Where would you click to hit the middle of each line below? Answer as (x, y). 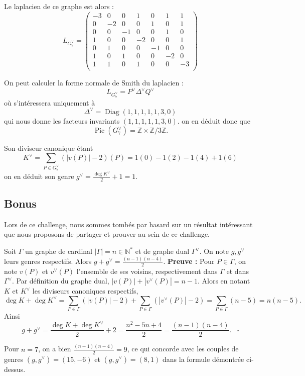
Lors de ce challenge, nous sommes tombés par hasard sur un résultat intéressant (128, 224)
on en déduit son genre (39, 176)
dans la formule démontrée (203, 359)
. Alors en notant (224, 281)
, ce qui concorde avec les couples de (183, 349)
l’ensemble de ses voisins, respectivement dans (147, 271)
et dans (238, 271)
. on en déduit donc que (214, 120)
